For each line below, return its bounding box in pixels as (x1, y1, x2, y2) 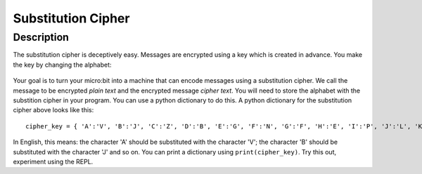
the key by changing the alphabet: (13, 60, 112, 69)
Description (13, 31, 70, 43)
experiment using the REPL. (13, 157, 94, 166)
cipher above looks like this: (13, 106, 94, 114)
